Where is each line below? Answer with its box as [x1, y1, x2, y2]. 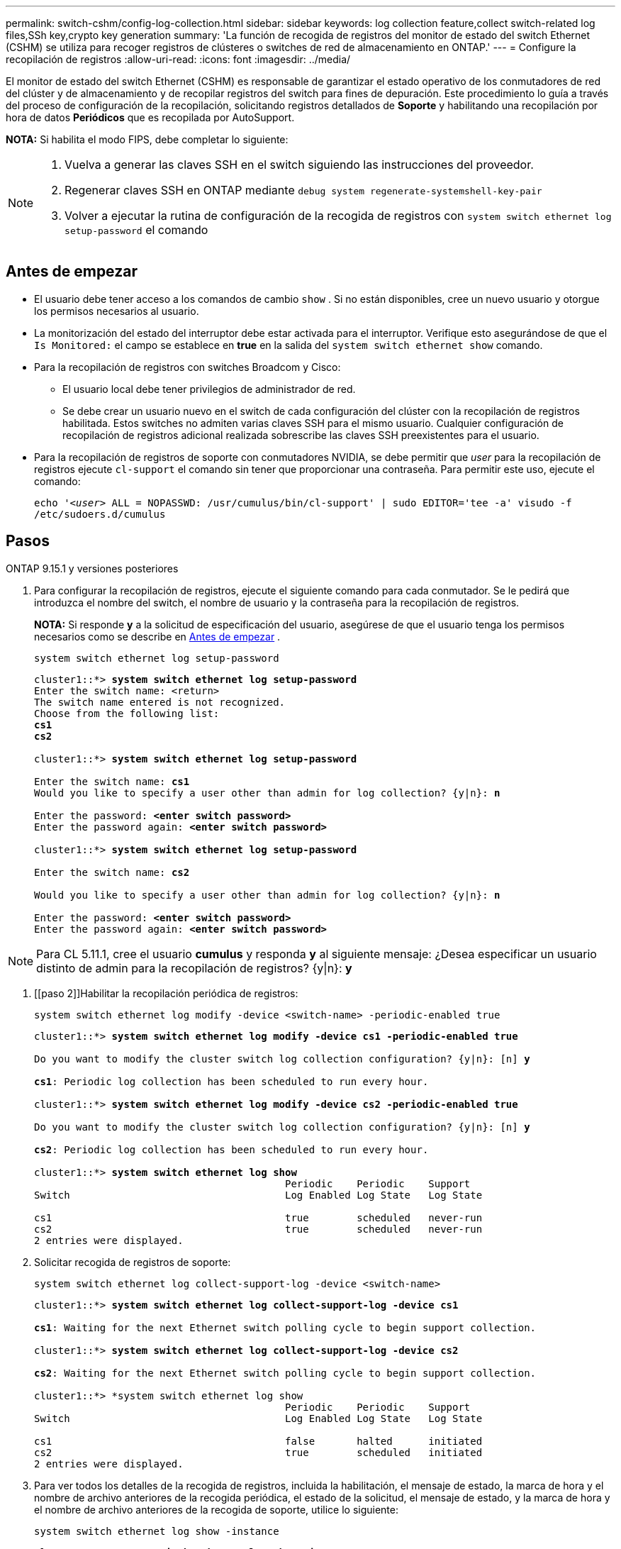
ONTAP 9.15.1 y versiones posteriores [6, 562, 179, 574]
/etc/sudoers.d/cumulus [34, 508, 166, 520]
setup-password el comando [65, 223, 208, 237]
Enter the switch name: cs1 [34, 775, 190, 787]
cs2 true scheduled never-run [34, 1223, 483, 1235]
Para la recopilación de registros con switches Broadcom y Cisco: [34, 360, 341, 373]
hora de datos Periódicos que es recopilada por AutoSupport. [6, 111, 295, 123]
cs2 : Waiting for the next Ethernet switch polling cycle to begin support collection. [34, 1367, 537, 1379]
